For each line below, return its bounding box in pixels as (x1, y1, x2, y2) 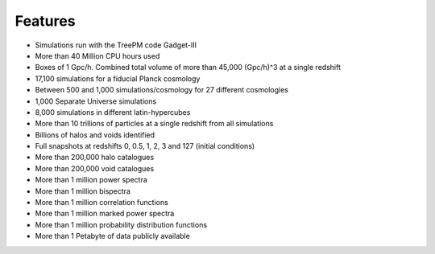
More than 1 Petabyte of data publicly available (35, 231, 191, 241)
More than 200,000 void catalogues (35, 163, 155, 173)
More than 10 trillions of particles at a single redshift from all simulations (35, 119, 274, 129)
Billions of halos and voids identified (35, 129, 155, 140)
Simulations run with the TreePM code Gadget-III (35, 40, 197, 50)
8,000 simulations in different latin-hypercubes (35, 107, 191, 117)
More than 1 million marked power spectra (35, 209, 175, 219)
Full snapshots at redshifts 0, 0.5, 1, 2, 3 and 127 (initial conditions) (35, 141, 255, 151)
